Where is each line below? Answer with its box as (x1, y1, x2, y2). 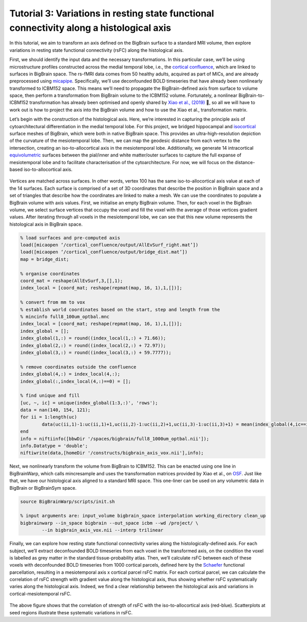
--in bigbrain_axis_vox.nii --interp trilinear (41, 527, 164, 533)
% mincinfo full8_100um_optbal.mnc (20, 314, 109, 319)
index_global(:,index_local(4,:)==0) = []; (20, 378, 131, 384)
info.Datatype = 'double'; (20, 443, 88, 449)
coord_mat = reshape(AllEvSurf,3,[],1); (20, 278, 123, 284)
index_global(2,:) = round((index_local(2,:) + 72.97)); (20, 343, 166, 348)
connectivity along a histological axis (9, 22, 171, 33)
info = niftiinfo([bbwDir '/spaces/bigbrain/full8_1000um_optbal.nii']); (20, 436, 209, 442)
